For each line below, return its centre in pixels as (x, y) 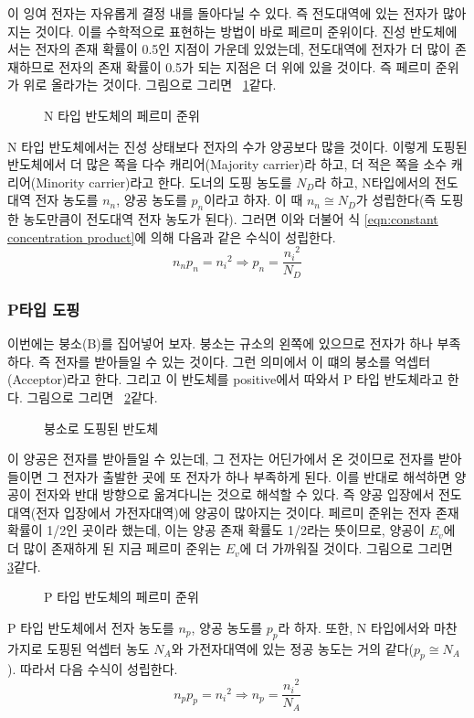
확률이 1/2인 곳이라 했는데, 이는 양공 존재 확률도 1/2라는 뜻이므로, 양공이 (216, 530)
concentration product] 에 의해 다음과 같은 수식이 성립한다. (172, 236)
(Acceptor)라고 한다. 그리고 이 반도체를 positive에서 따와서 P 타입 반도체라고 (226, 379)
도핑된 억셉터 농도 (98, 648)
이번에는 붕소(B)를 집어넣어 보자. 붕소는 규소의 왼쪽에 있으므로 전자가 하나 (220, 343)
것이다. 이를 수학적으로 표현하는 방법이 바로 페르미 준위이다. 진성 (221, 31)
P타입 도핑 (44, 309)
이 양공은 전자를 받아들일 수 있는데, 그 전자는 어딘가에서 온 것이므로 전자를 (221, 459)
